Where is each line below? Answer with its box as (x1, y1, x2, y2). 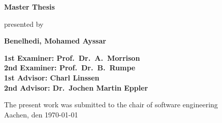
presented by (4, 18, 44, 29)
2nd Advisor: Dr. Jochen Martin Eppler (4, 82, 148, 93)
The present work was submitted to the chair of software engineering (4, 99, 218, 110)
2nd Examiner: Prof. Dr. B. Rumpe (4, 62, 136, 73)
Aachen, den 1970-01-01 (4, 109, 78, 119)
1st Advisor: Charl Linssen (4, 72, 100, 83)
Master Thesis (4, 2, 55, 12)
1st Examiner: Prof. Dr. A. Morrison (4, 52, 140, 63)
